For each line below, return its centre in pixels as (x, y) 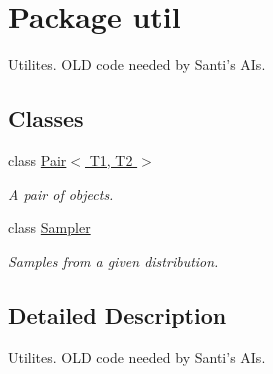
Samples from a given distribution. (113, 260)
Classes (46, 118)
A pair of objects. (61, 193)
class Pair (37, 159)
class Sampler (49, 227)
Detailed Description (117, 314)
